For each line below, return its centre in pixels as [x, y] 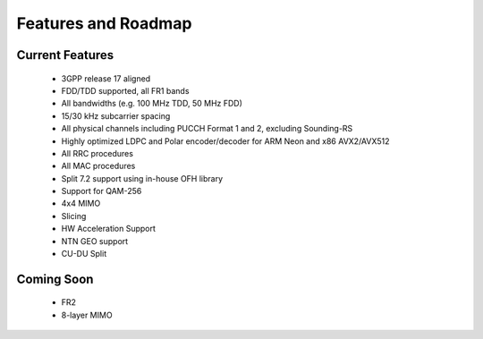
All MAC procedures [98, 166]
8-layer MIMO [87, 315]
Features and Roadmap [104, 23]
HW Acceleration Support [109, 229]
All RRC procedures [97, 153]
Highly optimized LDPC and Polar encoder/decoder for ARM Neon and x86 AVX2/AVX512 [225, 141]
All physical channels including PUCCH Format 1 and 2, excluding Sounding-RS [207, 129]
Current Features [65, 55]
